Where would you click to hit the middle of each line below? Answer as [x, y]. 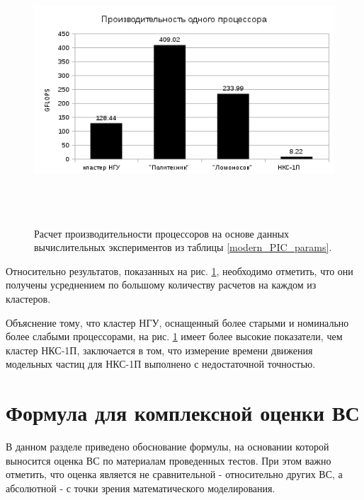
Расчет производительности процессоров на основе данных [162, 233]
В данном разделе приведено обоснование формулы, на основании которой [167, 446]
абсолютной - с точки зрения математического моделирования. [141, 488]
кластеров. [28, 298]
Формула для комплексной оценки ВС [183, 413]
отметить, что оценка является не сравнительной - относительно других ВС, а [174, 474]
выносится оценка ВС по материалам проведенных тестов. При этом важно [169, 460]
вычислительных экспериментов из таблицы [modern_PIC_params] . [183, 247]
